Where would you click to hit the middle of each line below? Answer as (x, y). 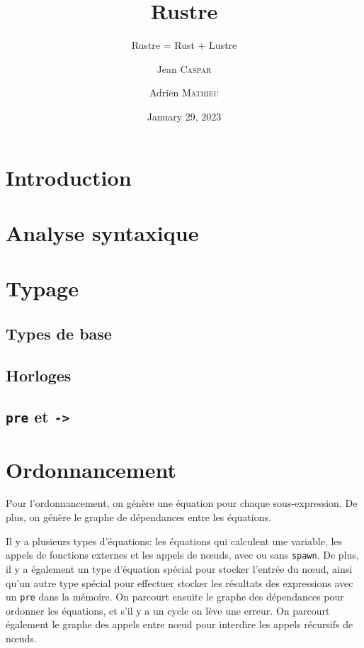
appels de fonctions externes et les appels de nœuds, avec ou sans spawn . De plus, (182, 555)
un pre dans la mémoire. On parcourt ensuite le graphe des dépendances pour (175, 597)
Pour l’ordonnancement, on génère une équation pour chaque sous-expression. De (182, 503)
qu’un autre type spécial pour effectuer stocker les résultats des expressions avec (180, 582)
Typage (42, 288)
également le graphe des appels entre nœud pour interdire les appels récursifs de (180, 624)
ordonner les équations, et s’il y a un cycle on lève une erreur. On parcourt (168, 610)
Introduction (69, 177)
